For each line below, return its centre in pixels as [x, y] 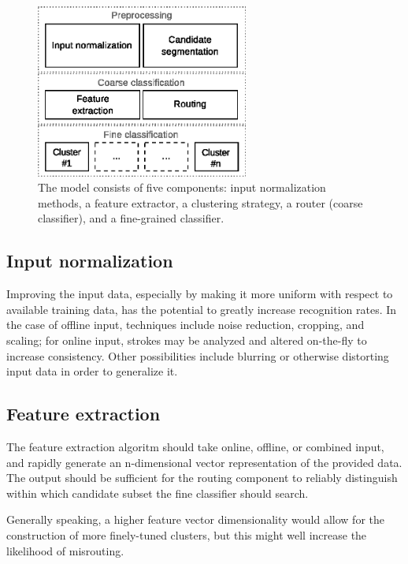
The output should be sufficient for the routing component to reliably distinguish [202, 478]
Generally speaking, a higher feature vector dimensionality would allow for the [195, 519]
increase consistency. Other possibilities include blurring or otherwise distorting [198, 355]
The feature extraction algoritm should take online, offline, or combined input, [195, 446]
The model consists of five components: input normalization [182, 187]
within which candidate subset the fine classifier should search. [158, 493]
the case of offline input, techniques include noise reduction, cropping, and [185, 325]
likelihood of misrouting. [65, 550]
